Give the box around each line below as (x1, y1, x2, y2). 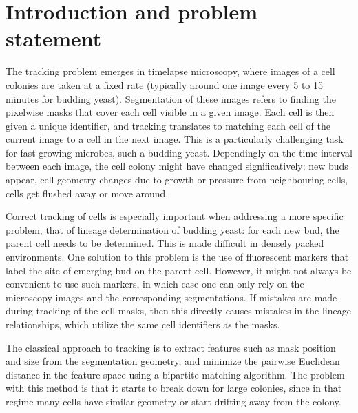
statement (6, 24, 102, 52)
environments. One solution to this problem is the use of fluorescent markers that (6, 250, 349, 264)
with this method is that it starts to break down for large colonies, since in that (6, 381, 342, 395)
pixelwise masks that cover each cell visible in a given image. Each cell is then (6, 105, 335, 119)
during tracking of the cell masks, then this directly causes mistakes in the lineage (6, 303, 351, 318)
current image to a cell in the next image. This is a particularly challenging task (6, 132, 344, 146)
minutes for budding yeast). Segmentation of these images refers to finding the (6, 91, 337, 105)
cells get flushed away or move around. (6, 185, 169, 200)
